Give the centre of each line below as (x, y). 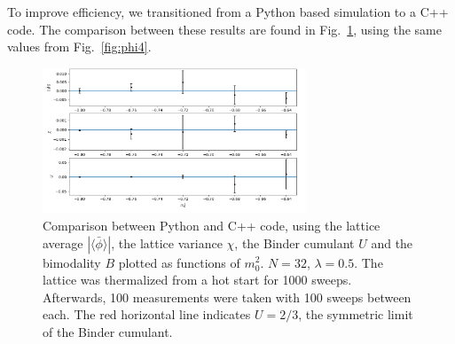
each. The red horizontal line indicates (147, 314)
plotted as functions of (179, 262)
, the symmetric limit (356, 314)
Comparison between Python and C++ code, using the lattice (212, 225)
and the (392, 242)
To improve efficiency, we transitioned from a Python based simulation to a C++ (228, 12)
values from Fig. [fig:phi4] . (79, 47)
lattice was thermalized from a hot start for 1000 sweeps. (197, 280)
